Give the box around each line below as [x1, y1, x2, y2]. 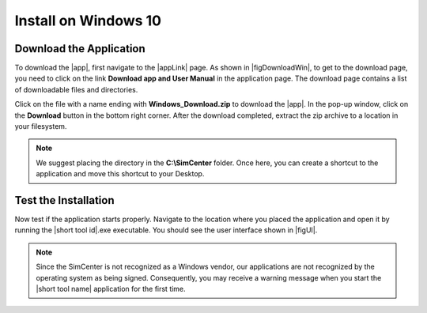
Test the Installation [14, 194, 115, 207]
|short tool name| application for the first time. [36, 285, 186, 294]
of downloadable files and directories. [14, 85, 138, 94]
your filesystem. [14, 122, 67, 131]
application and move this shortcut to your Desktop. [36, 169, 205, 179]
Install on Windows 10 [14, 12, 162, 29]
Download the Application [14, 42, 145, 55]
